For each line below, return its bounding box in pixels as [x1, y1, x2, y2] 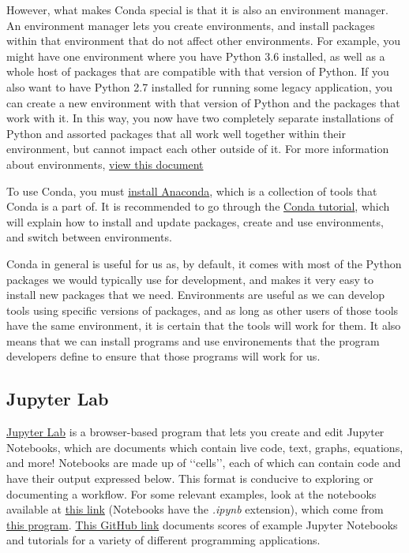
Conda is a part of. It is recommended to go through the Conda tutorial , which [6, 198, 390, 215]
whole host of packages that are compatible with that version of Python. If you [6, 63, 389, 80]
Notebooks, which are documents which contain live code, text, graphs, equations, [6, 439, 403, 455]
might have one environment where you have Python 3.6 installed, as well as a [6, 47, 385, 64]
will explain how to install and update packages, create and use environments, [6, 213, 384, 230]
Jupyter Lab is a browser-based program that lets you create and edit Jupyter [6, 424, 385, 440]
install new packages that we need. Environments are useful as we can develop [6, 286, 385, 303]
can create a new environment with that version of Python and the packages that [6, 94, 400, 110]
